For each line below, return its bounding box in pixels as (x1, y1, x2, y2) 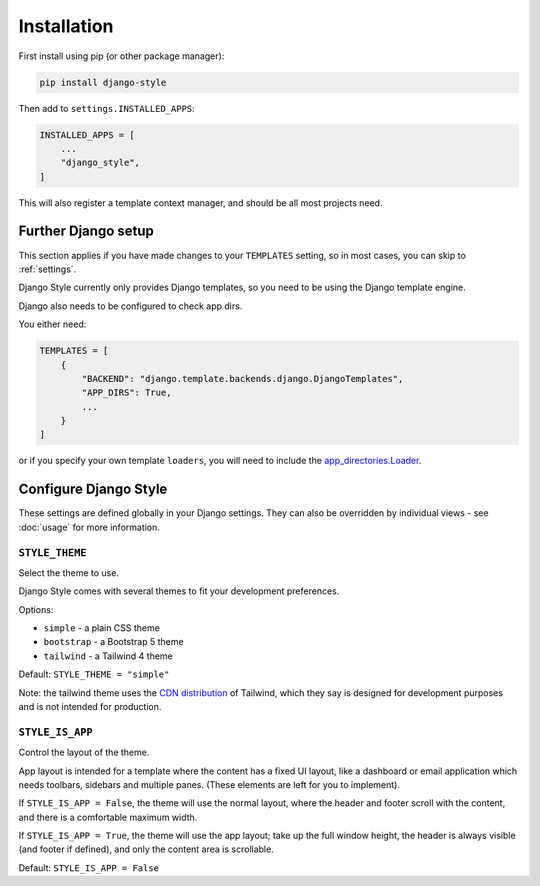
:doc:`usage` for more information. (18, 521, 160, 533)
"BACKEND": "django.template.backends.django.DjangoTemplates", (81, 373, 404, 384)
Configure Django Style (18, 481, 168, 498)
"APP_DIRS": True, (81, 387, 172, 399)
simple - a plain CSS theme (43, 622, 160, 634)
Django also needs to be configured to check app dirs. (18, 300, 243, 312)
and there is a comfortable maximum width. (18, 811, 198, 823)
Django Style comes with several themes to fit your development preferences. (18, 585, 340, 597)
